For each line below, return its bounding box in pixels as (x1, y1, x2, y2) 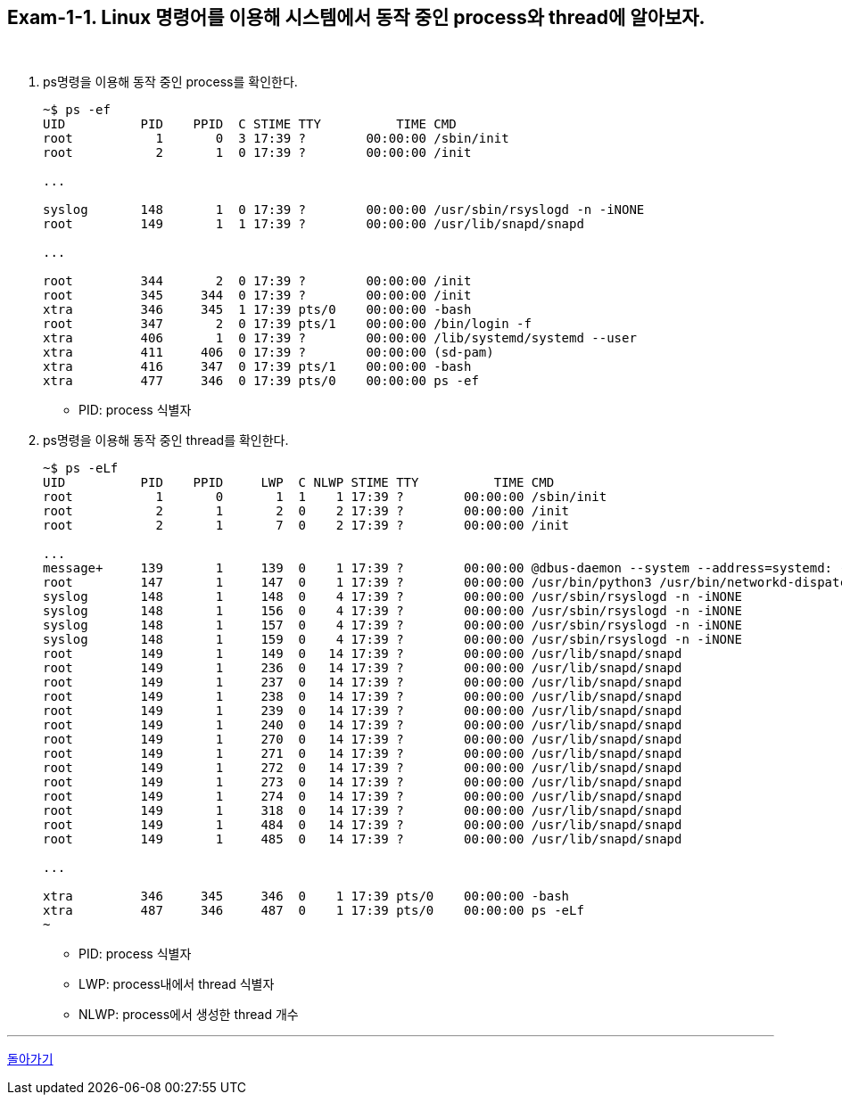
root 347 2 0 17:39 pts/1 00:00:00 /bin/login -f (43, 317, 532, 332)
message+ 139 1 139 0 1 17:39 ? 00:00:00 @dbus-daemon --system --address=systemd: (43, 561, 833, 576)
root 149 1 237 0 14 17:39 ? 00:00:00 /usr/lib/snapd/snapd (43, 675, 682, 690)
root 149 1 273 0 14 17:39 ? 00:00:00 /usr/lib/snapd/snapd (43, 775, 682, 790)
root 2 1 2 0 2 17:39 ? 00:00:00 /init (43, 504, 570, 519)
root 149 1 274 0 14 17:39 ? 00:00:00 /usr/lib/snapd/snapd (43, 789, 682, 804)
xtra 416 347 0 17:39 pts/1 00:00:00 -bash (43, 359, 472, 374)
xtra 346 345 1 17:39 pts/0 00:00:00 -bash (43, 302, 472, 317)
